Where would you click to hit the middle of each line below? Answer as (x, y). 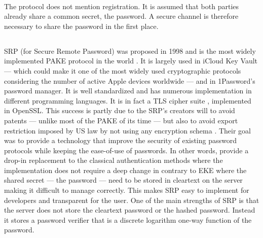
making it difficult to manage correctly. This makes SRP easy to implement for (127, 190)
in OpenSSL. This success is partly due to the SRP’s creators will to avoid (120, 110)
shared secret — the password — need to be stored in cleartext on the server (123, 180)
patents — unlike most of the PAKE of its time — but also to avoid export (121, 120)
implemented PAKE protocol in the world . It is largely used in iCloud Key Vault (131, 61)
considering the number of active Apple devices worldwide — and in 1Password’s (130, 80)
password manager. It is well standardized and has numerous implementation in (128, 91)
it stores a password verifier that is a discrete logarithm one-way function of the (128, 219)
